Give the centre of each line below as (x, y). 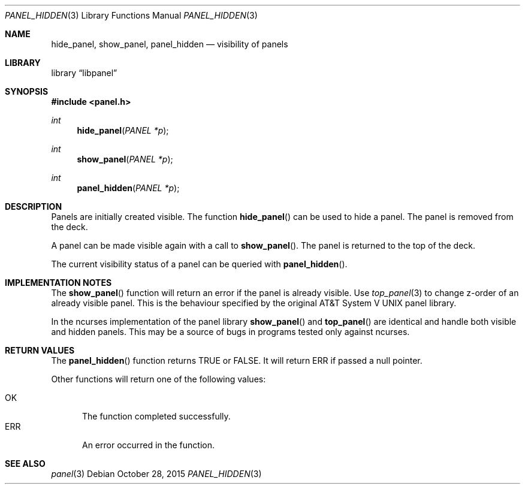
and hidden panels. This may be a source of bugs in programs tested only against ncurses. (230, 332)
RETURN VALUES (40, 350)
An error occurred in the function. (148, 445)
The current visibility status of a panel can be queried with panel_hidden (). (199, 264)
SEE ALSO (25, 464)
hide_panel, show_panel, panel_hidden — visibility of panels (170, 44)
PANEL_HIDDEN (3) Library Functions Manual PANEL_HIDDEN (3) (131, 15)
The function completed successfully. (156, 416)
